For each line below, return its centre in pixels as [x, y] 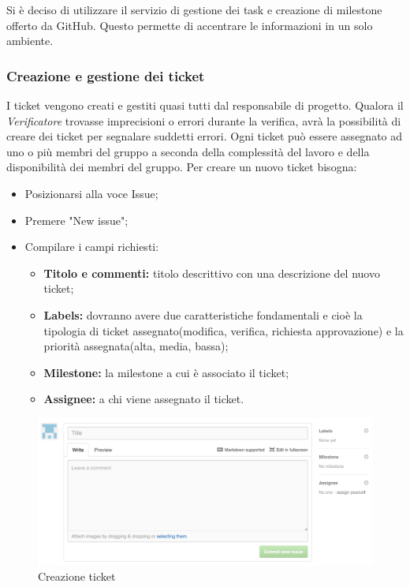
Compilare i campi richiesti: [92, 247]
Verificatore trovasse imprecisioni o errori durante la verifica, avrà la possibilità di [204, 120]
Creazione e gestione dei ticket [106, 75]
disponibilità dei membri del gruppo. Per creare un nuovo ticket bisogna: [182, 167]
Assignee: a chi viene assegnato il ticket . [144, 399]
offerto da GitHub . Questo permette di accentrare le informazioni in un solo [190, 25]
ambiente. [30, 41]
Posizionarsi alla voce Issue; [91, 193]
